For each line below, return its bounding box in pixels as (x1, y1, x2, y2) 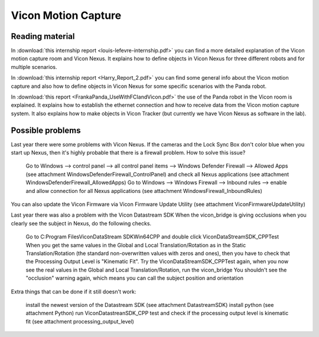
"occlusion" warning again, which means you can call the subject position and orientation (25, 274, 243, 282)
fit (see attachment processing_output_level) (25, 318, 134, 325)
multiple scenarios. (11, 63, 57, 70)
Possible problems (11, 125, 81, 135)
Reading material (11, 31, 75, 41)
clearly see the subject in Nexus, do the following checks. (11, 220, 152, 227)
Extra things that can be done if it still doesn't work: (11, 288, 136, 295)
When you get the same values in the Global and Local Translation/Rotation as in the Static (25, 241, 246, 248)
